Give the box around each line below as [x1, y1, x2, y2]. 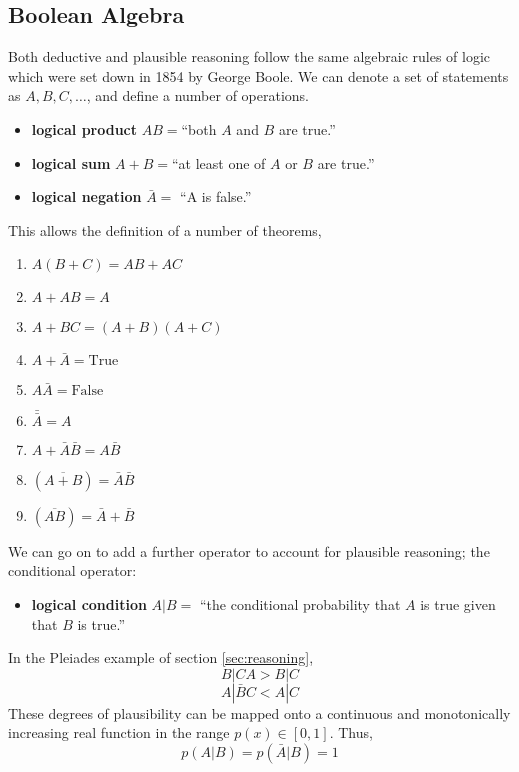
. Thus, [329, 722, 373, 743]
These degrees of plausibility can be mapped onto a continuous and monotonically [8, 702, 511, 723]
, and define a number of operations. [86, 85, 310, 106]
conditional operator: [8, 560, 137, 581]
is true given [420, 593, 496, 614]
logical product [31, 118, 138, 139]
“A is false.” [180, 186, 252, 207]
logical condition [31, 593, 147, 614]
